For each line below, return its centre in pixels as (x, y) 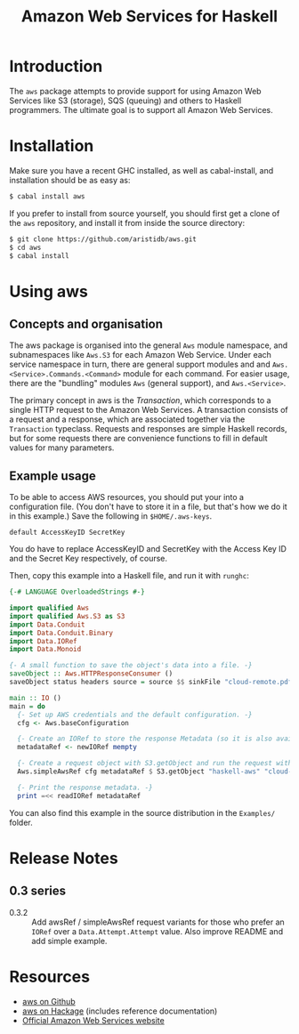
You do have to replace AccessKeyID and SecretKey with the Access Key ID (148, 549)
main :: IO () (36, 698)
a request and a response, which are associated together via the (127, 419)
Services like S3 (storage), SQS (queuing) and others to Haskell (125, 101)
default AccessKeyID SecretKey (67, 533)
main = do (28, 706)
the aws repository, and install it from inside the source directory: (127, 222)
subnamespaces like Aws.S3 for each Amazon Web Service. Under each (140, 355)
